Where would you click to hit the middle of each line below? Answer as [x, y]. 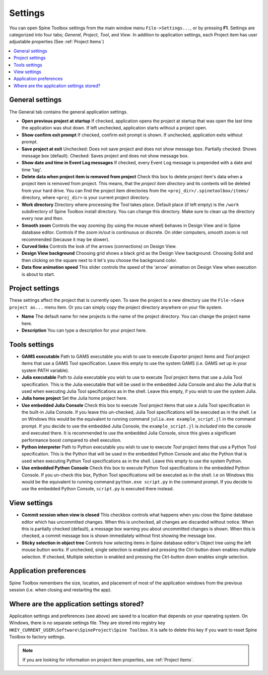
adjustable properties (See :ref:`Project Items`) [57, 42]
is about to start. [38, 274]
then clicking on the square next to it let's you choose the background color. [99, 260]
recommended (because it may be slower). [66, 239]
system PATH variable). [45, 370]
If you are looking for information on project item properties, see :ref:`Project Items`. [108, 660]
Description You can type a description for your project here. [84, 331]
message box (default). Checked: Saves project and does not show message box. [105, 156]
